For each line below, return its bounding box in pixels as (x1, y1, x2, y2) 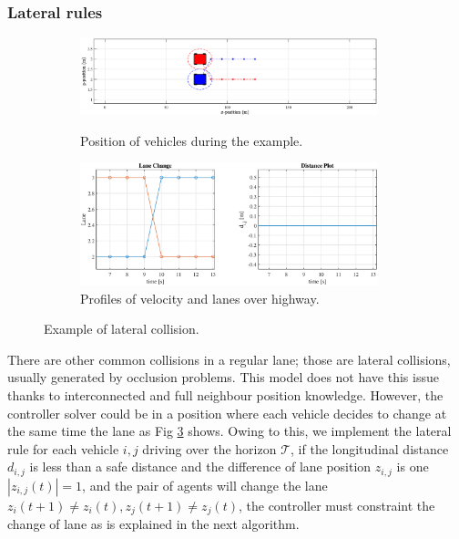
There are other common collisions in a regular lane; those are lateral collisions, (7, 349, 451, 368)
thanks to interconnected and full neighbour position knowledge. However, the (7, 385, 444, 404)
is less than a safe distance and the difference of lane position (29, 457, 372, 476)
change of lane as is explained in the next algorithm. (7, 514, 300, 534)
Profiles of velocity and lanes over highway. (80, 288, 320, 307)
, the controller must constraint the (238, 495, 435, 514)
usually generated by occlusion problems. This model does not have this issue (7, 368, 439, 387)
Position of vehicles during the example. (80, 130, 303, 150)
